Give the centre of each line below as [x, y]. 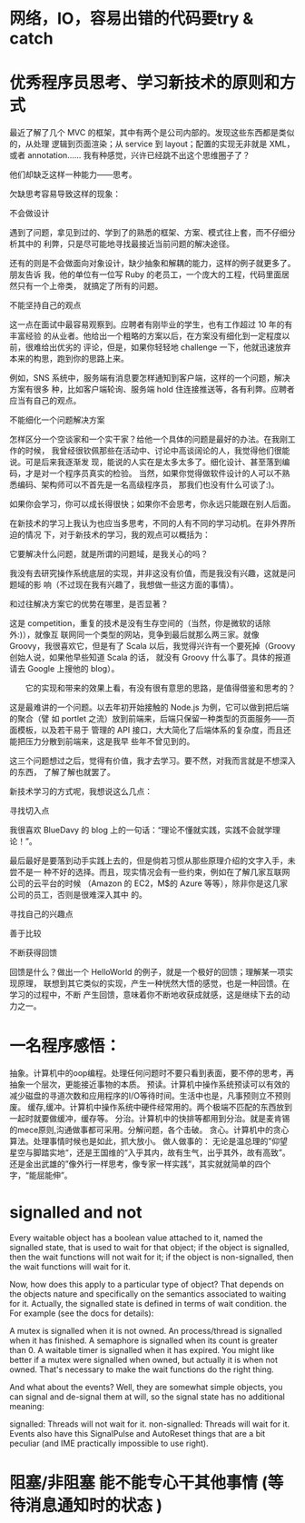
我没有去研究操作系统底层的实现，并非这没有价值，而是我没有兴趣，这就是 [148, 573]
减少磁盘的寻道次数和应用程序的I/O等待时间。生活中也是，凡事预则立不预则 [150, 1096]
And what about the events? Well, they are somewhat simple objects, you [146, 1387]
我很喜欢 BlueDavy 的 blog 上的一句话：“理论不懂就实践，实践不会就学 [141, 830]
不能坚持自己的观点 [45, 305]
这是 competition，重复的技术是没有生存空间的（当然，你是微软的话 [136, 623]
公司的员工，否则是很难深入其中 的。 [78, 895]
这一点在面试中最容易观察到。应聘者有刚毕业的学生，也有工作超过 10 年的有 [151, 324]
